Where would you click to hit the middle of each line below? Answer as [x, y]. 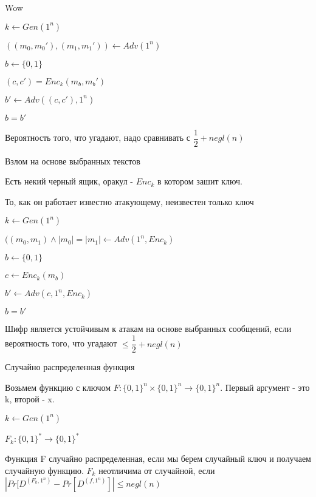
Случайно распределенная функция [70, 367]
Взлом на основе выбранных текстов [73, 161]
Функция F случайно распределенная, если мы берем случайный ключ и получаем [158, 458]
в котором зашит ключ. [200, 181]
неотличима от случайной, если [157, 470]
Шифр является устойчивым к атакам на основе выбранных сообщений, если [148, 329]
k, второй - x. [30, 399]
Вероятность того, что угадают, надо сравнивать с [98, 137]
